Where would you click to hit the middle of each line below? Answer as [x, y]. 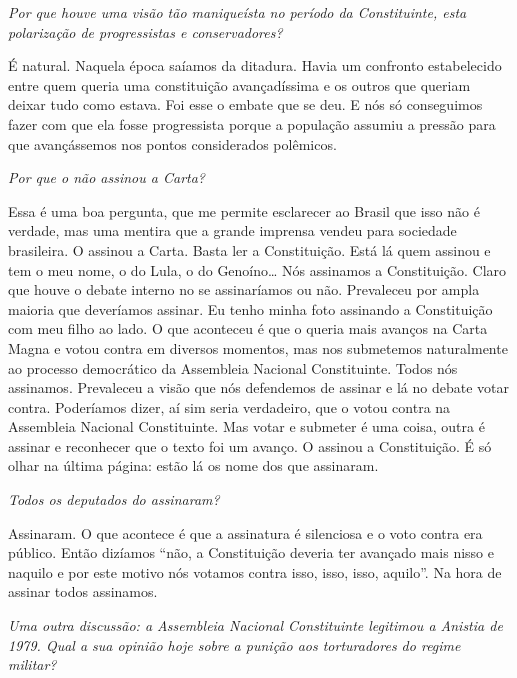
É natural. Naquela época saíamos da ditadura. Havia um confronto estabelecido [255, 65]
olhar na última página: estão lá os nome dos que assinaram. [193, 465]
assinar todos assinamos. [83, 591]
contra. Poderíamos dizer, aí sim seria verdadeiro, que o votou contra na [229, 406]
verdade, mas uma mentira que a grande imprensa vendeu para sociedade [232, 230]
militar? [32, 664]
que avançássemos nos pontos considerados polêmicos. [172, 143]
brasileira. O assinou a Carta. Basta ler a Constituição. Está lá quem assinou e [249, 249]
